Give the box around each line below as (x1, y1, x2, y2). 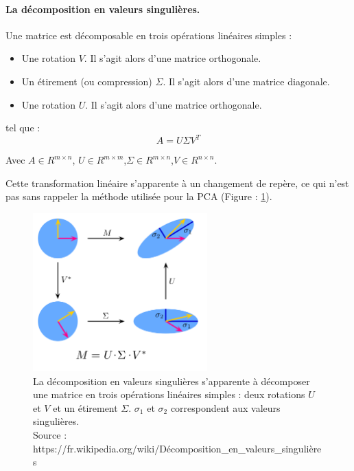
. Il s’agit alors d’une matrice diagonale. (163, 74, 330, 88)
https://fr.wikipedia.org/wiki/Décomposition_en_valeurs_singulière (33, 441, 322, 455)
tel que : (5, 120, 40, 135)
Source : (33, 428, 67, 442)
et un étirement (53, 400, 118, 415)
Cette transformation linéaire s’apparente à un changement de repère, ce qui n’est (5, 175, 349, 190)
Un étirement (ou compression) (21, 74, 152, 88)
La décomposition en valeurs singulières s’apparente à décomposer (33, 373, 310, 388)
